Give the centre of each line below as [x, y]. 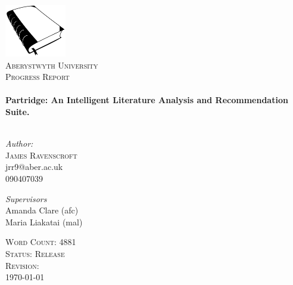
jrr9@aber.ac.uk [34, 167]
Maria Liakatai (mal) [44, 222]
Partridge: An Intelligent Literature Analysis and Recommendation [147, 100]
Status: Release [35, 253]
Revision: [22, 265]
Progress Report [38, 77]
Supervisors [26, 198]
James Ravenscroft [41, 155]
